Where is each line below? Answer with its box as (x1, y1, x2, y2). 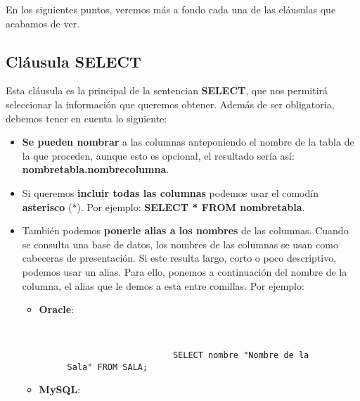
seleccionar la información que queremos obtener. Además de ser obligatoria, (6, 96, 335, 111)
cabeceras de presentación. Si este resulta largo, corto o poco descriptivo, (22, 250, 337, 265)
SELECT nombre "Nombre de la (172, 350, 309, 361)
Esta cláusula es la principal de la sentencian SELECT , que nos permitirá (6, 83, 328, 98)
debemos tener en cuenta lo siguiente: (6, 110, 167, 125)
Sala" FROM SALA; (67, 362, 148, 372)
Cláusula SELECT (6, 50, 141, 72)
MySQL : (39, 382, 81, 397)
